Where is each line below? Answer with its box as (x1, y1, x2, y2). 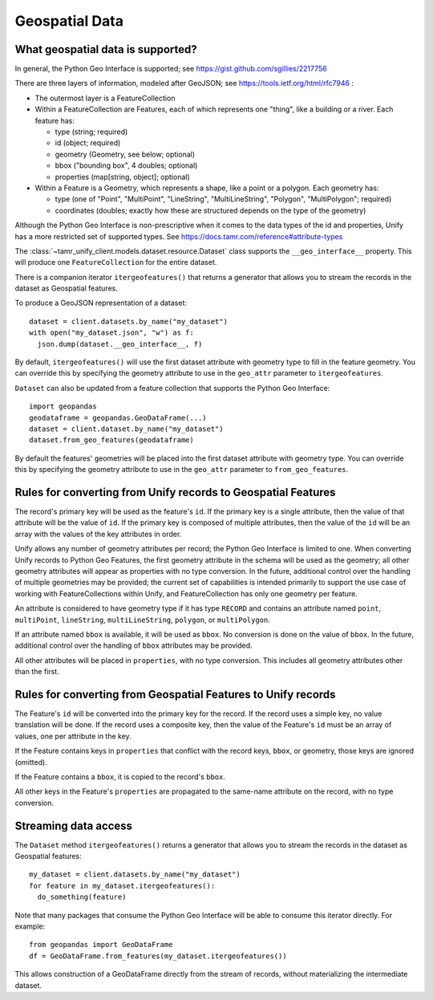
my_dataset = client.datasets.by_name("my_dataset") (29, 870, 241, 879)
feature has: (34, 116, 75, 125)
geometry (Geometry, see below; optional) (55, 149, 196, 159)
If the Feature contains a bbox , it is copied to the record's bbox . (14, 772, 226, 782)
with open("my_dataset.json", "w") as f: (29, 328, 194, 337)
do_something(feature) (37, 892, 127, 902)
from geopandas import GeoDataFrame (29, 940, 173, 949)
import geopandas (29, 402, 97, 411)
